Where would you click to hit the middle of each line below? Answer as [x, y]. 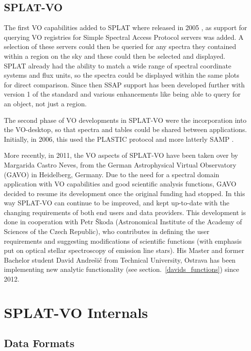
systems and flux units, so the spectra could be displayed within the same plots [122, 75]
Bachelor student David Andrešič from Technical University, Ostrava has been [120, 259]
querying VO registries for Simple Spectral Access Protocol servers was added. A [124, 37]
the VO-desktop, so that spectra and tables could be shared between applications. [125, 129]
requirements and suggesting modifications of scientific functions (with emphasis [123, 241]
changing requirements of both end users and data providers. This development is [125, 212]
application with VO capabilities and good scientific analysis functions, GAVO [120, 184]
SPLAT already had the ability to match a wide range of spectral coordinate [118, 65]
